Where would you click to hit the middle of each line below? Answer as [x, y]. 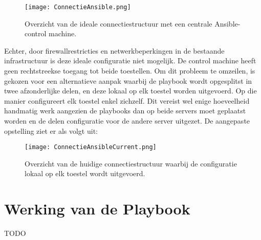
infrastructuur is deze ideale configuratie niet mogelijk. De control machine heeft [130, 61]
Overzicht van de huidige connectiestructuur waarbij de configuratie [131, 163]
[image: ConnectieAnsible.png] [78, 7]
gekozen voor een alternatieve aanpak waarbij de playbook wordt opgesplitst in [128, 80]
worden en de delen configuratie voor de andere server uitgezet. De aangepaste [127, 121]
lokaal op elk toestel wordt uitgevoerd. [85, 173]
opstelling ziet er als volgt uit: [51, 130]
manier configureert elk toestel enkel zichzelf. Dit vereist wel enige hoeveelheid [127, 100]
